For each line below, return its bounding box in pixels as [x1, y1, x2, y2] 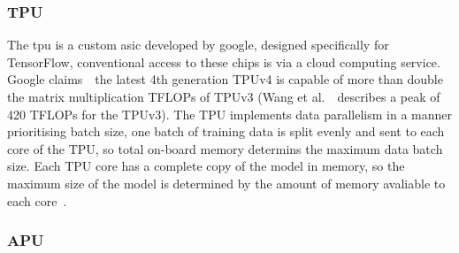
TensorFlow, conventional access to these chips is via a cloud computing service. [7, 52, 440, 71]
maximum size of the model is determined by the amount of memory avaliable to [7, 173, 446, 192]
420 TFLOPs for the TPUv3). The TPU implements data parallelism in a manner [7, 104, 452, 123]
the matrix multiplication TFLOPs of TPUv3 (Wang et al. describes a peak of [7, 88, 440, 105]
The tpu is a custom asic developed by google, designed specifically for [7, 35, 389, 54]
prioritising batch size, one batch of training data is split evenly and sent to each [7, 122, 445, 141]
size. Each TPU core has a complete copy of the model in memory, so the [7, 157, 405, 175]
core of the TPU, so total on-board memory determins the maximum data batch [7, 139, 443, 157]
